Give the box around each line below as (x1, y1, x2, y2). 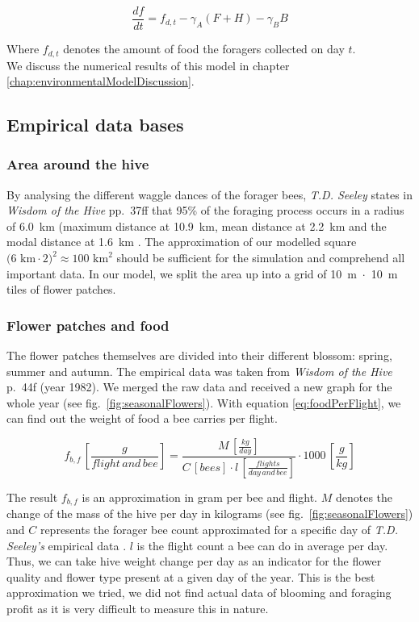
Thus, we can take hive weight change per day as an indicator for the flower (6, 553, 382, 570)
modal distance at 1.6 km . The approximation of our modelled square (6, 233, 357, 250)
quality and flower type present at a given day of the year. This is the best (6, 568, 375, 585)
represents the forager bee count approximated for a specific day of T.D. (40, 520, 398, 537)
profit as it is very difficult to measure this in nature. (6, 599, 269, 616)
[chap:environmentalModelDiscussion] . (6, 73, 195, 90)
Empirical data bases (6, 112, 184, 137)
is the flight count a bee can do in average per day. (136, 536, 388, 553)
